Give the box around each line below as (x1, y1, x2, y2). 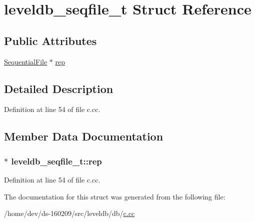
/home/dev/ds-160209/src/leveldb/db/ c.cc (4, 208, 135, 218)
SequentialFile (4, 56, 47, 66)
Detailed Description (4, 80, 113, 96)
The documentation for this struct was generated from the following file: (4, 191, 225, 201)
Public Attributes (4, 32, 97, 48)
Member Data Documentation (4, 128, 163, 144)
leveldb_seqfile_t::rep (11, 154, 102, 167)
